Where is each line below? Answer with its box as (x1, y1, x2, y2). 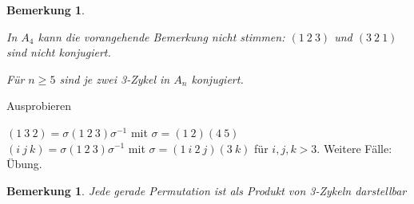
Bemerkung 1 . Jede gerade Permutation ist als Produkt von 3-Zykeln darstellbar (6, 182, 407, 198)
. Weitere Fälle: (316, 139, 392, 156)
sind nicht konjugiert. (6, 44, 111, 61)
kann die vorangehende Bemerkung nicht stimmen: (38, 28, 285, 45)
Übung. (6, 155, 42, 172)
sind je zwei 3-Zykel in (59, 70, 170, 87)
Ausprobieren (6, 97, 72, 114)
